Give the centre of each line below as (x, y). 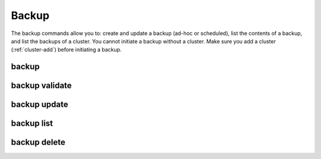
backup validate (41, 86)
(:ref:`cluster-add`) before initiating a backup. (66, 50)
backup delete (38, 142)
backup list (32, 124)
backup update (40, 105)
